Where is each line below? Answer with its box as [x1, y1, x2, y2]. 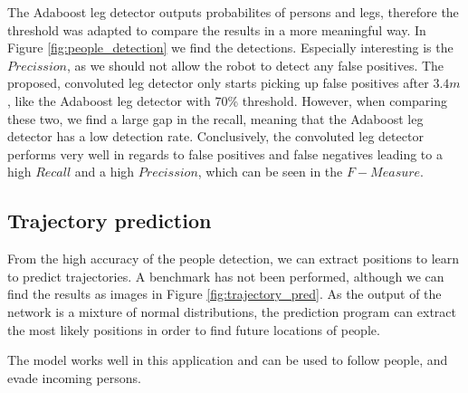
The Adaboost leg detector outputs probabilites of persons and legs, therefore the [7, 3, 459, 21]
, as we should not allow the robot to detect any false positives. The [66, 55, 444, 74]
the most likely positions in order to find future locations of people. [7, 320, 380, 339]
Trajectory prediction [7, 206, 212, 235]
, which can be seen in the [197, 162, 343, 181]
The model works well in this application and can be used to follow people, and [7, 350, 448, 369]
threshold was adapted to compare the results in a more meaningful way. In [7, 20, 426, 39]
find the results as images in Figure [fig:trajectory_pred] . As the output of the [7, 284, 442, 303]
